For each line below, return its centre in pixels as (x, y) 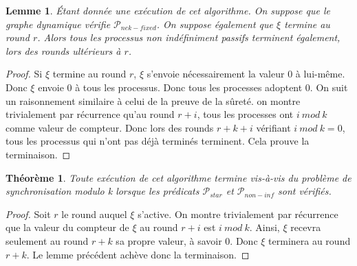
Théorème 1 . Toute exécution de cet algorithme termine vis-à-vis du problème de (178, 177)
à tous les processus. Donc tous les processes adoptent (189, 87)
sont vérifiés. (305, 191)
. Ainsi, (264, 227)
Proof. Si (24, 74)
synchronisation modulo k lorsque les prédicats (102, 191)
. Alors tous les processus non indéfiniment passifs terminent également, (189, 37)
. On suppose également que (215, 24)
